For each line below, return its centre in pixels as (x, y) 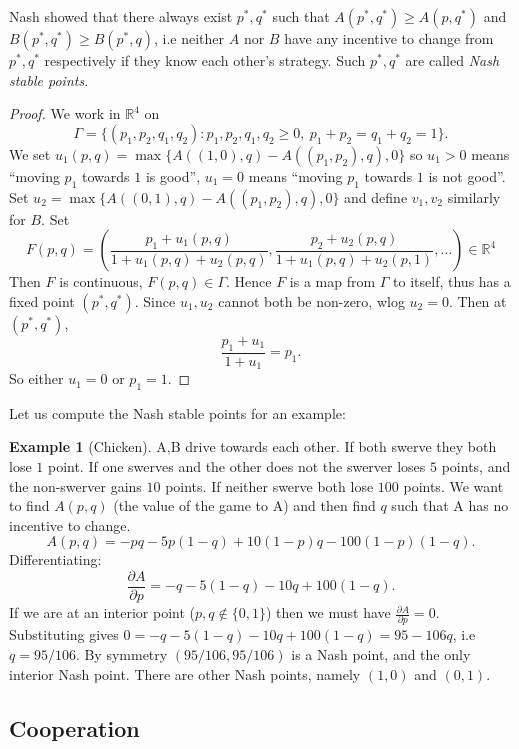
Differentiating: (55, 559)
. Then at (477, 300)
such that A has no (450, 505)
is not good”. (467, 175)
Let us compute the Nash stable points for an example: (177, 412)
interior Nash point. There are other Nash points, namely (185, 673)
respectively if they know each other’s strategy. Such (205, 60)
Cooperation (74, 727)
